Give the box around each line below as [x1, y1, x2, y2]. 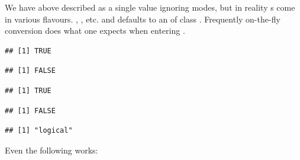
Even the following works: [5, 143, 98, 156]
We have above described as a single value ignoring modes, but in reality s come [5, 1, 295, 13]
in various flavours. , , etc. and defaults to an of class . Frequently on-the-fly [5, 12, 280, 25]
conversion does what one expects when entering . [5, 24, 185, 37]
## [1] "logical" [5, 126, 73, 135]
